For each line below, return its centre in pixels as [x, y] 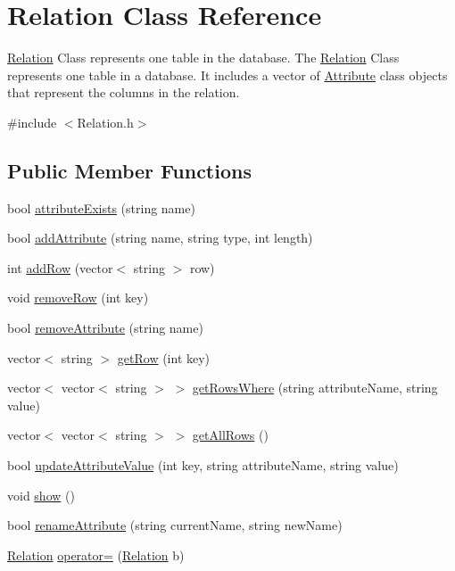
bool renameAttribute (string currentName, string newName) [175, 525]
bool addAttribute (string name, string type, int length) [160, 238]
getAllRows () [230, 435]
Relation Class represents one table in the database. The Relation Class [203, 58]
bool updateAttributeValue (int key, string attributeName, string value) [203, 465]
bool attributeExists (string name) [101, 207]
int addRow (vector [60, 267]
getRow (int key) [164, 357]
